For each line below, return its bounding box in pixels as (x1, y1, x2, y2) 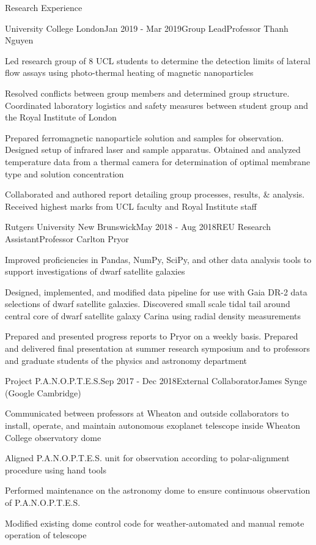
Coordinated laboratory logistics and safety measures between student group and (5, 98, 309, 111)
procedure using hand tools (5, 463, 106, 476)
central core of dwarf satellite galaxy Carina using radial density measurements (5, 309, 301, 322)
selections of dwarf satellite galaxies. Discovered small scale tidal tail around (5, 297, 290, 310)
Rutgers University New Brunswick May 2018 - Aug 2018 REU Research (5, 220, 271, 233)
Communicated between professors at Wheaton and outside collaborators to (5, 407, 289, 420)
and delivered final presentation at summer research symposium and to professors (5, 342, 310, 355)
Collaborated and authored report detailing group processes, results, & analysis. (5, 188, 305, 201)
